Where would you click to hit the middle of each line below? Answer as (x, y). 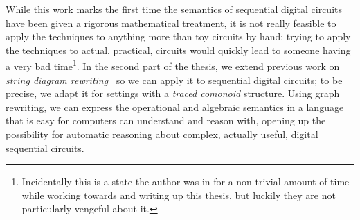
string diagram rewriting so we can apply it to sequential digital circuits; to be (174, 79)
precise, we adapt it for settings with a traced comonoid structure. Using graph (173, 93)
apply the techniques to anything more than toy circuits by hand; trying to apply (178, 36)
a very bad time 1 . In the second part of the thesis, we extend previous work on (173, 65)
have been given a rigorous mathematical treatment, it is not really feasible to (171, 23)
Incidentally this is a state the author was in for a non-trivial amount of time (186, 181)
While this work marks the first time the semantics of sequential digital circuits (174, 9)
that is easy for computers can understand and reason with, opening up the (166, 120)
